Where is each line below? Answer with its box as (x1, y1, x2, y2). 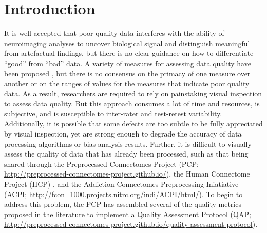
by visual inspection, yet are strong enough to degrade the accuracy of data (4, 128, 242, 139)
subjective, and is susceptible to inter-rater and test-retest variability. (4, 108, 222, 119)
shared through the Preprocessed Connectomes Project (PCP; (4, 158, 199, 169)
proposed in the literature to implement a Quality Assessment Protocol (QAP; (4, 208, 251, 219)
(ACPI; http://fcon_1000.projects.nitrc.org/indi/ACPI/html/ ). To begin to (4, 188, 243, 199)
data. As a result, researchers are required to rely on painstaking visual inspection (4, 88, 262, 99)
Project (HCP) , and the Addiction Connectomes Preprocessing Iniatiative (4, 179, 239, 189)
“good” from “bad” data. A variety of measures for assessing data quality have (4, 57, 251, 68)
